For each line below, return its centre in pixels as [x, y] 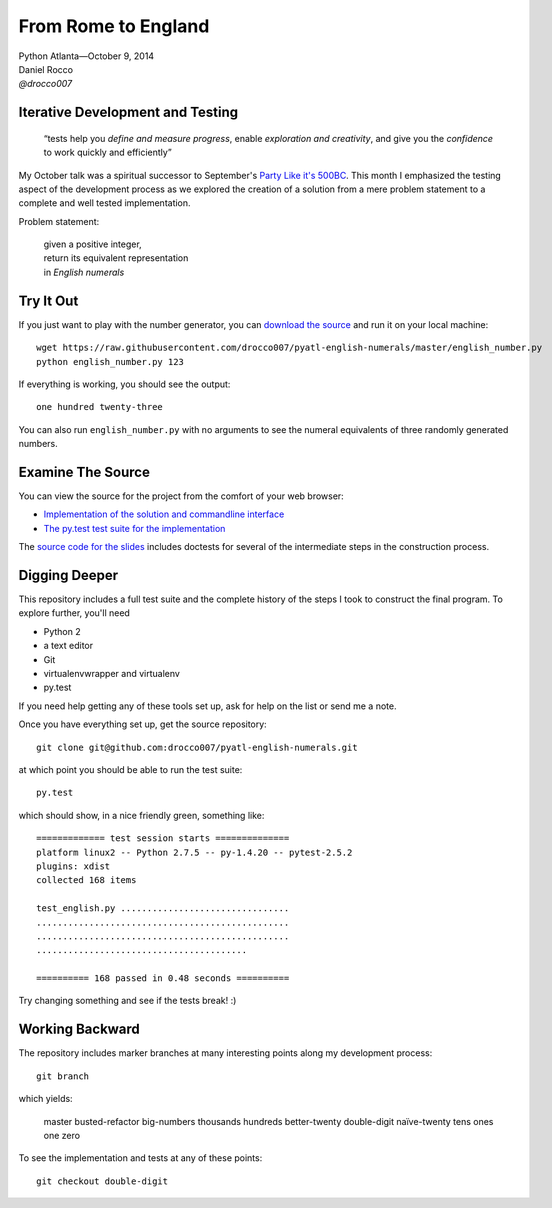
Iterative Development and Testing [128, 112]
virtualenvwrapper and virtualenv [111, 674]
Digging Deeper [68, 575]
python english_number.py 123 [110, 361]
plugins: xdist [73, 866]
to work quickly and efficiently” [107, 152]
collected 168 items [86, 880]
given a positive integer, [92, 244]
